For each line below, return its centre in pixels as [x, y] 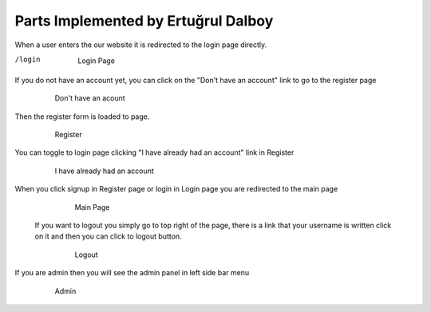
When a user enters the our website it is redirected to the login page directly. [141, 45]
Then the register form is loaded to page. [82, 117]
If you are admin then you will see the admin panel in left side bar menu [132, 273]
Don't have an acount [90, 98]
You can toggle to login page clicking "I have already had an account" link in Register [154, 152]
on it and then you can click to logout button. [109, 236]
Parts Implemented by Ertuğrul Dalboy [144, 21]
